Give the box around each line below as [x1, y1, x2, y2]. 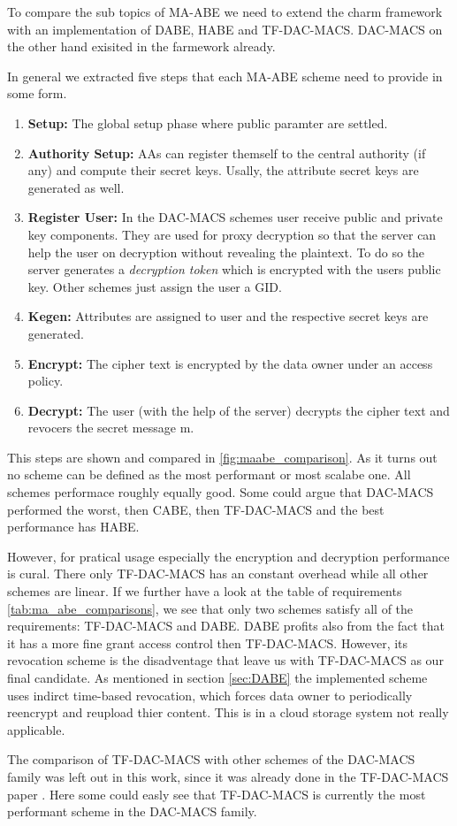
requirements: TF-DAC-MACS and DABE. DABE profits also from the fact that [7, 616, 446, 635]
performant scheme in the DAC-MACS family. [7, 802, 257, 821]
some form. [7, 84, 67, 103]
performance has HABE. [7, 517, 140, 536]
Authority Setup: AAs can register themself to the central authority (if [27, 143, 426, 162]
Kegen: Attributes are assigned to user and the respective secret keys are [27, 307, 429, 325]
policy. [27, 371, 64, 390]
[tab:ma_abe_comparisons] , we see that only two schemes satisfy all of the [7, 599, 414, 617]
